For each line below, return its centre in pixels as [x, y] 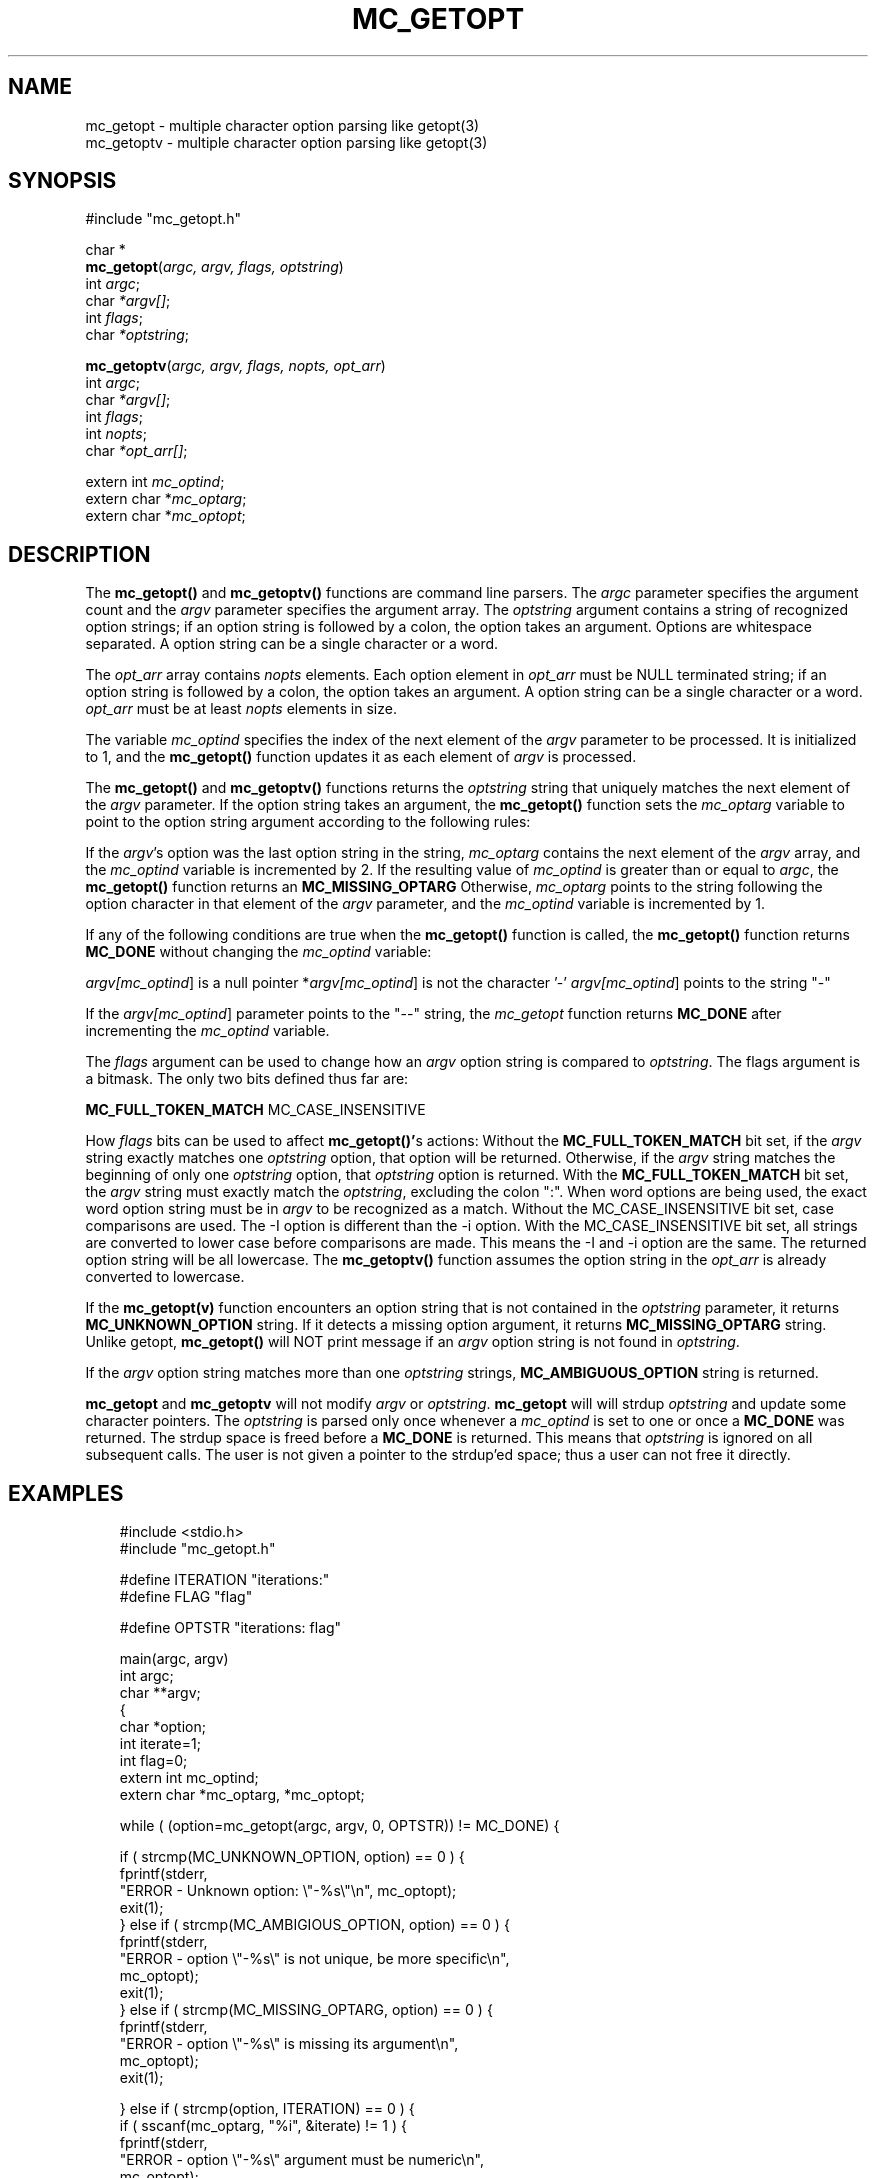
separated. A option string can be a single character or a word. [292, 644]
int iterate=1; [160, 1744]
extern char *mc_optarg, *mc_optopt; [242, 1795]
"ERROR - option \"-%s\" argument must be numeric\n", [302, 2160]
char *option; [162, 1727]
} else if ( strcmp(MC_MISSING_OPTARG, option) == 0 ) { [306, 2010]
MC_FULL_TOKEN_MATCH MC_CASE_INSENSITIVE [255, 1110]
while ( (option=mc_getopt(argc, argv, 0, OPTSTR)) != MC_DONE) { [339, 1826]
